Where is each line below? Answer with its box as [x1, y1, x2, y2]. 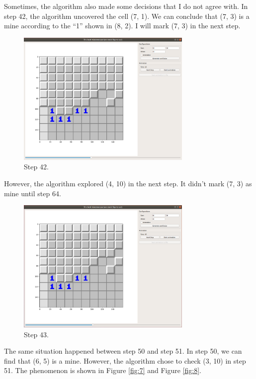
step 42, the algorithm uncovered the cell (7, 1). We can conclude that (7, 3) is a [4, 10, 250, 21]
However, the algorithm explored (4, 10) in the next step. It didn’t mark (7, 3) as [4, 178, 252, 188]
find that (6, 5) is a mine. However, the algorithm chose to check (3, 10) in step [4, 355, 246, 366]
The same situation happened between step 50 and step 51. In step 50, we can [4, 346, 242, 356]
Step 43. [24, 329, 49, 339]
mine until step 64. [4, 188, 61, 198]
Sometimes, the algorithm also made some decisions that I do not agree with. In [4, 1, 248, 11]
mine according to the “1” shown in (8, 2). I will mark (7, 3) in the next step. [4, 20, 241, 31]
